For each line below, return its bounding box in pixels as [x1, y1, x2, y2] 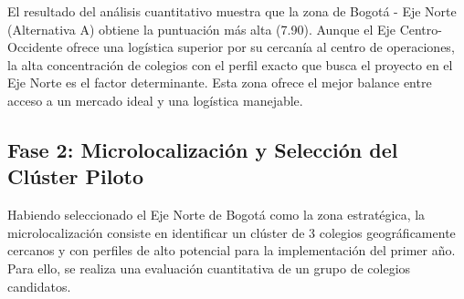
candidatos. [7, 276, 71, 295]
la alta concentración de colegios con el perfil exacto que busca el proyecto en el [7, 55, 453, 74]
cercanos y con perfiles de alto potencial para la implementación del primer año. [7, 241, 456, 260]
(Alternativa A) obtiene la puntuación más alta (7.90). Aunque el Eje [7, 19, 395, 38]
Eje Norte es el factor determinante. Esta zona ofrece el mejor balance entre [7, 73, 432, 92]
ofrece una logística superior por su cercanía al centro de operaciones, [66, 37, 455, 57]
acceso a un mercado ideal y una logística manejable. [7, 90, 303, 109]
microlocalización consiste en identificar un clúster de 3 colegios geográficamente [7, 222, 456, 242]
